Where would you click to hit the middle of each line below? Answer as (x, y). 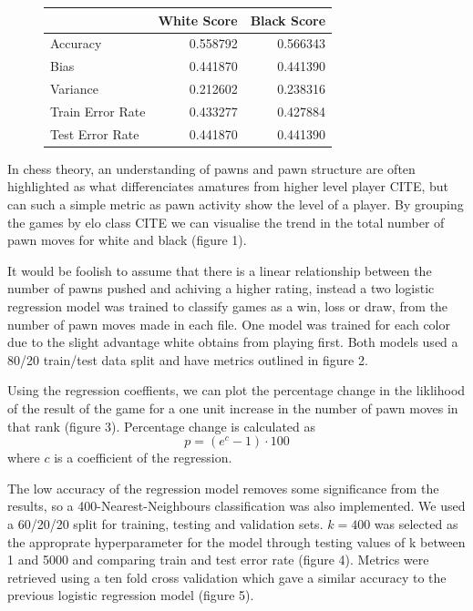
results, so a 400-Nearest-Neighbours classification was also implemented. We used (236, 506)
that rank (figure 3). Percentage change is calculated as (162, 426)
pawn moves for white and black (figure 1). (127, 240)
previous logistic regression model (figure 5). (131, 595)
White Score (198, 20)
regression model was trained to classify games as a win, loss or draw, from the (228, 305)
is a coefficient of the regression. (143, 458)
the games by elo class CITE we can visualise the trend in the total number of (226, 222)
